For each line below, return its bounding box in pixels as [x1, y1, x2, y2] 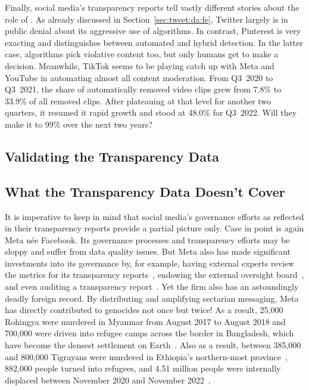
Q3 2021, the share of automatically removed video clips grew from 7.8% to [5, 83, 282, 95]
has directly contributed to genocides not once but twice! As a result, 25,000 [5, 304, 283, 316]
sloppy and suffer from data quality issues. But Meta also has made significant [5, 245, 291, 258]
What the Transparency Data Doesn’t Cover [5, 182, 285, 200]
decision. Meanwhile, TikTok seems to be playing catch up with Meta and [5, 59, 274, 72]
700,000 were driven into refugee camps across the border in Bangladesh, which [5, 327, 294, 339]
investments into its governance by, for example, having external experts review [5, 256, 295, 269]
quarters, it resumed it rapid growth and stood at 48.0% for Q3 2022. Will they [5, 106, 297, 119]
